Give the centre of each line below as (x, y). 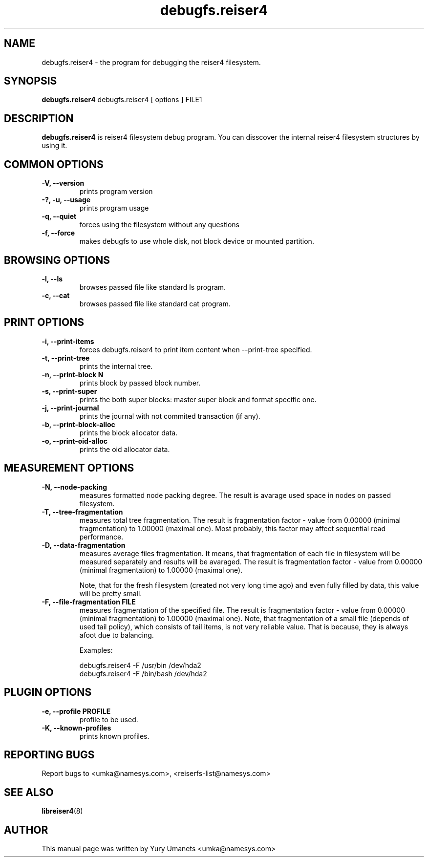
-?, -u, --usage (66, 200)
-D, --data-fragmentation (84, 545)
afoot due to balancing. (117, 635)
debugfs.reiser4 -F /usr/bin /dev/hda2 (140, 665)
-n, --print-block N (73, 374)
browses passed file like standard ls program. (153, 287)
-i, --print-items (68, 341)
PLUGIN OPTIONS (48, 692)
